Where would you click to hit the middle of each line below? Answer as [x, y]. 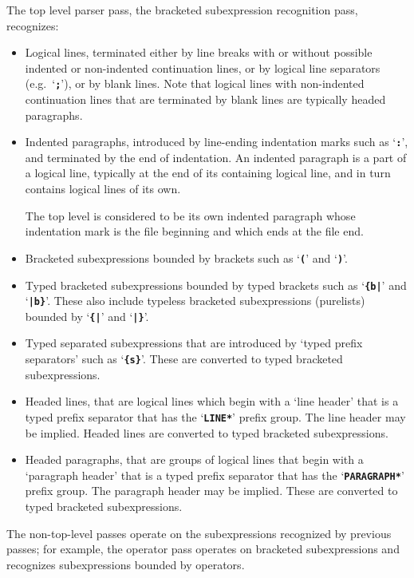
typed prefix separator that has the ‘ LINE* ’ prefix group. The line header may [215, 416]
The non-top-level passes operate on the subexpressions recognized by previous [199, 533]
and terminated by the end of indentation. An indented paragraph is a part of [216, 157]
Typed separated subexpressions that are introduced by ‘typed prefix [194, 343]
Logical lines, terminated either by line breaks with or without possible [199, 52]
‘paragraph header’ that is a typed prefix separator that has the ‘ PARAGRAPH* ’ [215, 475]
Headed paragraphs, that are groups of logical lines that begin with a [194, 459]
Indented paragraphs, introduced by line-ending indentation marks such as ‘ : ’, [217, 142]
